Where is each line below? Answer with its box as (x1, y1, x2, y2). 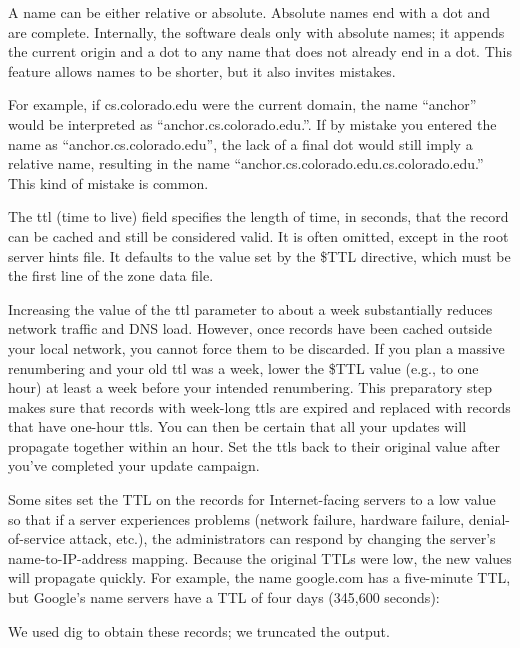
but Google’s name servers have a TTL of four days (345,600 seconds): (8, 587, 440, 608)
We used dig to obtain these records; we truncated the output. (8, 620, 390, 641)
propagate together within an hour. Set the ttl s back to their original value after (8, 435, 500, 456)
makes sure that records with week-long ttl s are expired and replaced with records (8, 396, 511, 417)
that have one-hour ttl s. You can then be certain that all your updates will (8, 416, 467, 437)
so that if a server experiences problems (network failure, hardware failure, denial (8, 508, 506, 529)
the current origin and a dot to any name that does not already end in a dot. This (8, 41, 512, 62)
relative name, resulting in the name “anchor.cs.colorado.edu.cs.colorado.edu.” (8, 153, 484, 174)
